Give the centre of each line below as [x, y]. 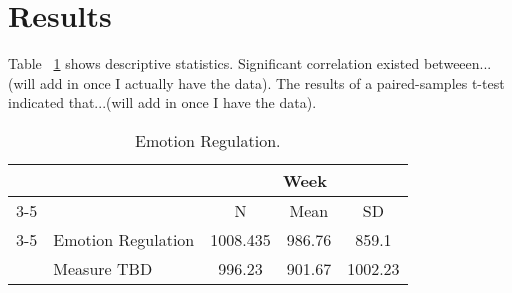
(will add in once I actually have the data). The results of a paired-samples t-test [256, 82]
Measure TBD [103, 268]
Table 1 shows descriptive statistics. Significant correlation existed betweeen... [250, 63]
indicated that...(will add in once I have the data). [162, 102]
